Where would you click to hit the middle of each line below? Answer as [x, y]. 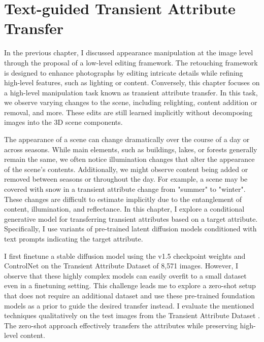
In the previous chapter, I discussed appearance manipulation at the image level [129, 53]
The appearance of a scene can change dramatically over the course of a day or [127, 139]
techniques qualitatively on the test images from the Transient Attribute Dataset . [132, 315]
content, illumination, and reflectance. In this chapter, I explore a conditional [124, 209]
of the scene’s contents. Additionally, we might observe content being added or [126, 169]
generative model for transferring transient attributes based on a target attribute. [131, 218]
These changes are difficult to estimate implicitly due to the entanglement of [123, 199]
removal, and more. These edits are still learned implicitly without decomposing [128, 112]
